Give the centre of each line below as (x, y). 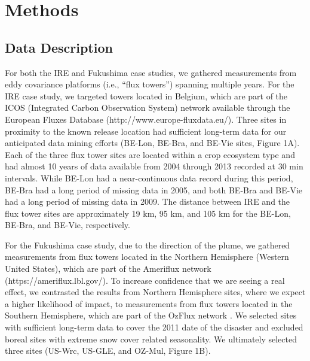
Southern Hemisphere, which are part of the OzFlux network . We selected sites (151, 315)
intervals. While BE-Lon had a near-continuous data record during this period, (149, 178)
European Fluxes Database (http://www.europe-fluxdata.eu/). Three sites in (146, 119)
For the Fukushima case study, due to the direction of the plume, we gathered (148, 245)
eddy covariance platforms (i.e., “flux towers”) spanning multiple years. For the (150, 84)
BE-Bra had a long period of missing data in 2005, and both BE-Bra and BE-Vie (154, 189)
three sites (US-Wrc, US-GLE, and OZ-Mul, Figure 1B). (108, 351)
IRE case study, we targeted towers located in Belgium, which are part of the (146, 95)
